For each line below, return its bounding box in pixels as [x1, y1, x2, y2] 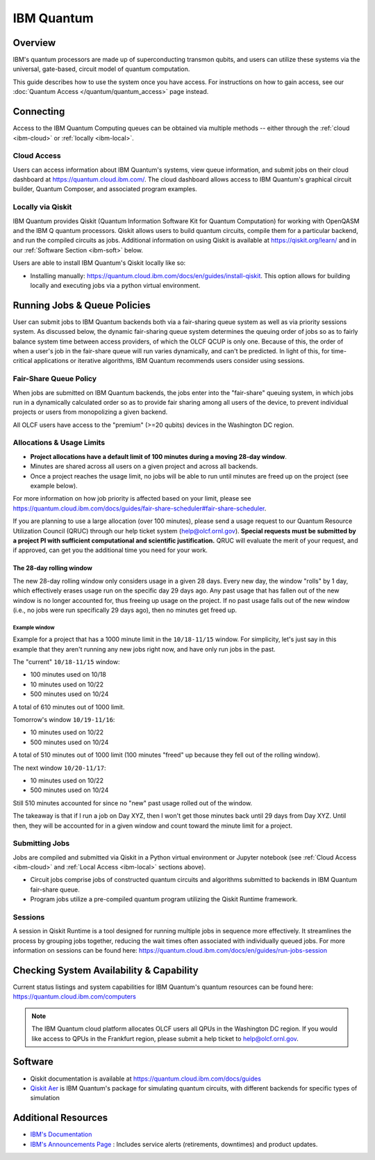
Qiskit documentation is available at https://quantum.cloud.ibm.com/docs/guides [30, 1074, 262, 1083]
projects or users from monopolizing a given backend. [12, 408, 168, 417]
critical [12, 357, 33, 365]
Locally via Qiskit [12, 202, 72, 212]
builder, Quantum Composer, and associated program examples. [12, 185, 197, 193]
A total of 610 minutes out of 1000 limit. [12, 702, 125, 711]
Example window [12, 624, 55, 631]
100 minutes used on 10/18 [30, 670, 107, 679]
